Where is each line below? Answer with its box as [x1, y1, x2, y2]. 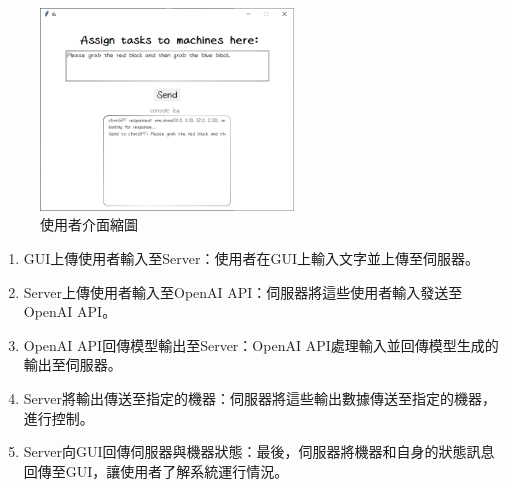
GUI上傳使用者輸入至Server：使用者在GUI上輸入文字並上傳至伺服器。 [23, 248, 480, 269]
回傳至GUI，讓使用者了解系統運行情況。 [23, 460, 289, 481]
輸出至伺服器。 [23, 354, 122, 375]
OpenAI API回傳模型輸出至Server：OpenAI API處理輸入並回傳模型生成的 [23, 334, 499, 355]
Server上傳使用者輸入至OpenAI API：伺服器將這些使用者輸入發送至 [23, 281, 463, 302]
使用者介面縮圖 [40, 214, 138, 235]
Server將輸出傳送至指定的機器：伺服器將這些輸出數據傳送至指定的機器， [23, 388, 496, 409]
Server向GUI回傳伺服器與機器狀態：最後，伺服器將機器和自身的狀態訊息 [23, 441, 495, 462]
